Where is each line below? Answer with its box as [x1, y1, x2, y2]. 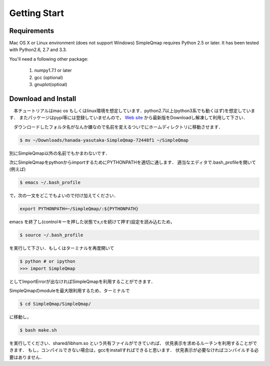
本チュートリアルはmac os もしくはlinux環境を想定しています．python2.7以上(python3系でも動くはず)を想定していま [13, 108, 255, 114]
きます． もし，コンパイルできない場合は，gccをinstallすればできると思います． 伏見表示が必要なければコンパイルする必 [9, 347, 259, 353]
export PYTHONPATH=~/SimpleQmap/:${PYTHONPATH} [19, 206, 138, 212]
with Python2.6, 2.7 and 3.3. [9, 47, 67, 53]
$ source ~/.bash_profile [19, 232, 83, 238]
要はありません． [9, 354, 44, 360]
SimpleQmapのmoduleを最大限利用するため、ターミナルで [9, 288, 130, 294]
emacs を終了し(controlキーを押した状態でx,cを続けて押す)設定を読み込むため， [9, 219, 175, 225]
